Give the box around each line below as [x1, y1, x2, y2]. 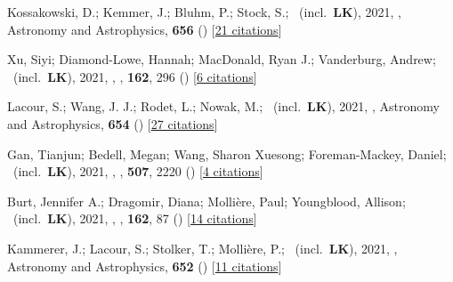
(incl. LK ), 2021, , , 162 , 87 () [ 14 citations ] [12, 209, 257, 228]
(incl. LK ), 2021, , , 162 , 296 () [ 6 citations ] [12, 67, 257, 85]
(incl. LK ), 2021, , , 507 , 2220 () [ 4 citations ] [12, 162, 263, 181]
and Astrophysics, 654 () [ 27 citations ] [7, 114, 218, 133]
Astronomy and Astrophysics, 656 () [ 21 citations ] [7, 20, 282, 38]
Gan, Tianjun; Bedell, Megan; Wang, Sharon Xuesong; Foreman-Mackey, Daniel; [7, 144, 447, 163]
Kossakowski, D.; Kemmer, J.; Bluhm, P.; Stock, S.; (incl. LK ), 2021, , [7, 3, 401, 20]
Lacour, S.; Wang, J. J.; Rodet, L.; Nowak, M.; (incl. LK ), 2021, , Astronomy [7, 97, 440, 116]
